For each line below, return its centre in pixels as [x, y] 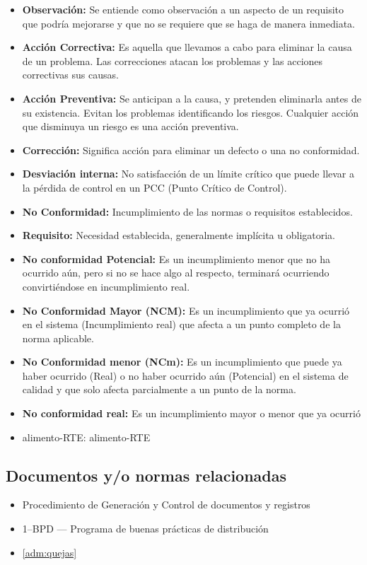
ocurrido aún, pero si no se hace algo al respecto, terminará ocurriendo [176, 273]
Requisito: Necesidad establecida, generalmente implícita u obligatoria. [179, 235]
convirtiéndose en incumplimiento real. [106, 286]
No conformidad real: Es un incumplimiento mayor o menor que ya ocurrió [191, 413]
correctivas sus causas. [70, 75]
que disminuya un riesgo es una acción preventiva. [130, 126]
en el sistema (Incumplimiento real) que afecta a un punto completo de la [181, 324]
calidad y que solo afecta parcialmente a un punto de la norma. [159, 389]
